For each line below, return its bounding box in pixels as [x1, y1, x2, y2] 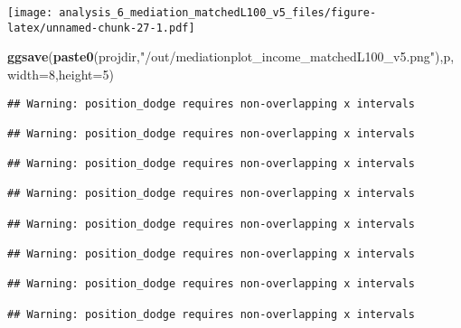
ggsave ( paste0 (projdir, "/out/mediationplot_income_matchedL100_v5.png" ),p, [7, 47, 455, 66]
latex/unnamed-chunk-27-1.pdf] [7, 21, 195, 34]
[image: [7, 6, 53, 19]
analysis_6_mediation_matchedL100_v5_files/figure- [59, 6, 377, 19]
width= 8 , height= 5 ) [7, 64, 114, 83]
